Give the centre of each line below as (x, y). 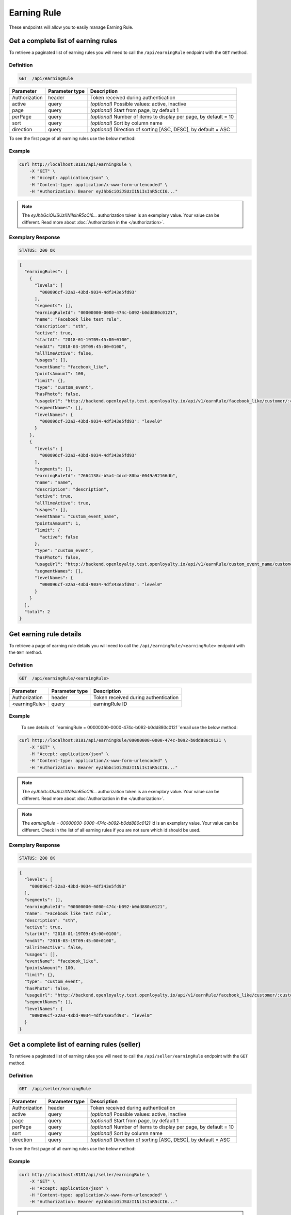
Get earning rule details (45, 634)
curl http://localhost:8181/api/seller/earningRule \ (84, 1174)
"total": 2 (37, 612)
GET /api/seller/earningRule (55, 1089)
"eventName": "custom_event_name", (77, 517)
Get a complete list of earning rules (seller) (75, 1045)
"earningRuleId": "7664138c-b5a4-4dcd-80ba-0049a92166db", (106, 476)
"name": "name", (54, 483)
